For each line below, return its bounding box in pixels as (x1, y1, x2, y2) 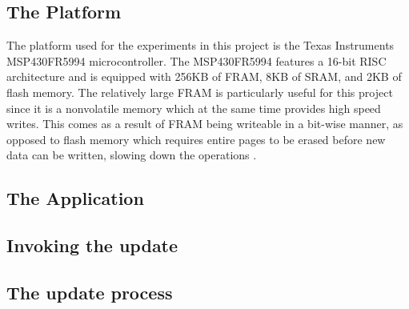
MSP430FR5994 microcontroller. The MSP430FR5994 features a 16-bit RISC (6, 52, 387, 69)
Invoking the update (6, 233, 178, 258)
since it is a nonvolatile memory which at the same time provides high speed (6, 99, 381, 116)
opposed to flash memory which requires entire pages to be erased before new (6, 130, 386, 147)
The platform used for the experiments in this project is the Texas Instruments (6, 37, 395, 54)
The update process (6, 279, 173, 304)
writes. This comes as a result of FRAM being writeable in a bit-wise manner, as (6, 115, 403, 132)
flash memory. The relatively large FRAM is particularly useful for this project (6, 83, 393, 100)
